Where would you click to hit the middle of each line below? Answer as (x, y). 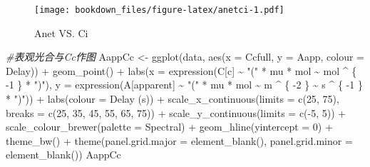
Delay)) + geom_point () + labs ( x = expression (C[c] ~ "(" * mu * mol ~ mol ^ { (181, 70)
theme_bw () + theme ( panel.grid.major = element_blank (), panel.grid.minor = (179, 140)
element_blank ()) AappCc (63, 155)
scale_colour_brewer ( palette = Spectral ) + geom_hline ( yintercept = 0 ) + (169, 127)
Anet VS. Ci (61, 32)
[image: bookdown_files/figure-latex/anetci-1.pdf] (159, 10)
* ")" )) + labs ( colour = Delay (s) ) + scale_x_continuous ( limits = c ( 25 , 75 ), (173, 99)
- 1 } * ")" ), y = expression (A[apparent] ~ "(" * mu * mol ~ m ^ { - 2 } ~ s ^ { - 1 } (184, 85)
